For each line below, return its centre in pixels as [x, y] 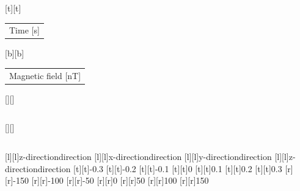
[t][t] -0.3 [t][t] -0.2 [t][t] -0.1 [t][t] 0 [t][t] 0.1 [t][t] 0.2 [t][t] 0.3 [178, 168]
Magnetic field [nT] [45, 75]
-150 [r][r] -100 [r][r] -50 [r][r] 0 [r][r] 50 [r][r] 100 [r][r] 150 [111, 180]
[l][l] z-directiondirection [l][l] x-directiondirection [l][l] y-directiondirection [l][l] [147, 157]
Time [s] [24, 30]
